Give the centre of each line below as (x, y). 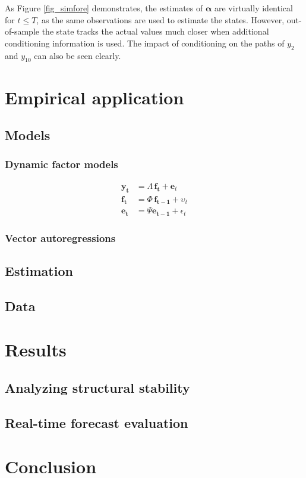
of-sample (22, 31)
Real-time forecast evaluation (97, 422)
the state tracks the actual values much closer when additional (155, 31)
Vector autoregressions (60, 238)
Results (36, 350)
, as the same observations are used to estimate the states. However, (160, 19)
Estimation (39, 271)
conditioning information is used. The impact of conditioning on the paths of (145, 43)
